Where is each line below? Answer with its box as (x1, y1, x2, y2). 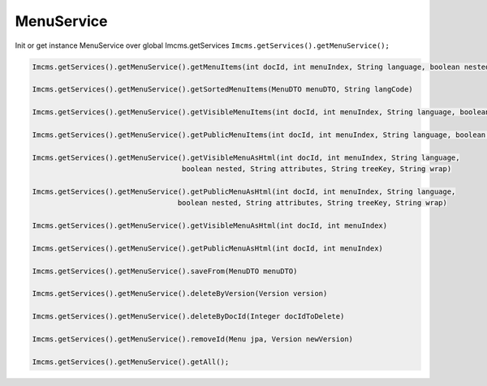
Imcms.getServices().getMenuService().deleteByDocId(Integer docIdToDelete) (32, 312, 345, 321)
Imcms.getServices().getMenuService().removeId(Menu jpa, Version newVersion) (32, 334, 353, 344)
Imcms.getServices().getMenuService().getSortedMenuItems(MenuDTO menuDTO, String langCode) (32, 85, 413, 94)
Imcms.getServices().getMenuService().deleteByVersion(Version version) (32, 289, 328, 298)
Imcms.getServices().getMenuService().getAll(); (32, 357, 230, 367)
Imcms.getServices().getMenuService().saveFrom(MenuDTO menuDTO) (32, 266, 298, 276)
